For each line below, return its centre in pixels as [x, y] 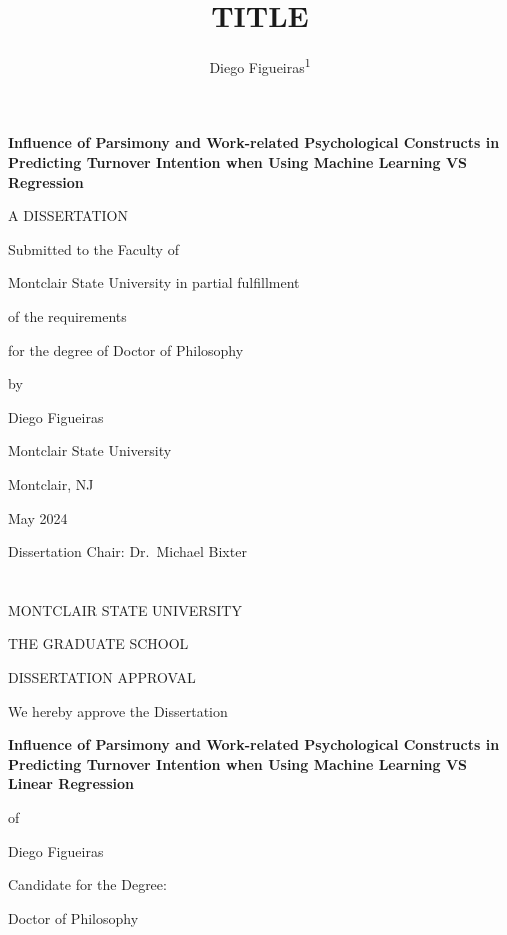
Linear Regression [71, 783]
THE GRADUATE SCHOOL [98, 643]
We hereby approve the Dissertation [118, 710]
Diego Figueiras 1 [260, 65]
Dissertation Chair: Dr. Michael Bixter [127, 551]
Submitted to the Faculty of [93, 248]
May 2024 [38, 517]
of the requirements [67, 315]
